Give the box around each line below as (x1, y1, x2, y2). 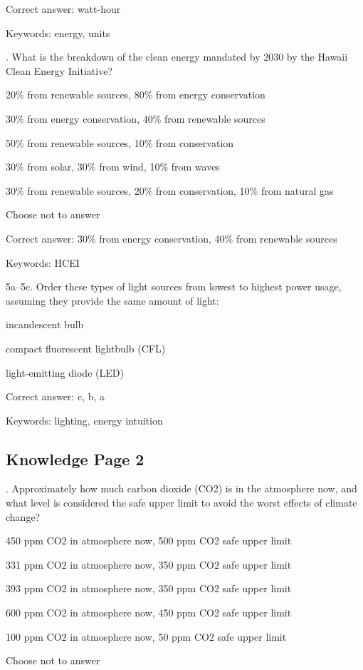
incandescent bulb (6, 317, 84, 332)
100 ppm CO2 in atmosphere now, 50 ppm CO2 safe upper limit (6, 629, 287, 644)
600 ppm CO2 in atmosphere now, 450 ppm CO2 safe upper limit (6, 605, 292, 620)
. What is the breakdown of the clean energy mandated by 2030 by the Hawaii (6, 49, 348, 64)
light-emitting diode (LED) (6, 365, 124, 380)
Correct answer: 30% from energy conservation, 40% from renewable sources (6, 230, 337, 245)
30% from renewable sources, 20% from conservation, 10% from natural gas (6, 183, 334, 198)
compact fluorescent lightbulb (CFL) (6, 340, 166, 355)
